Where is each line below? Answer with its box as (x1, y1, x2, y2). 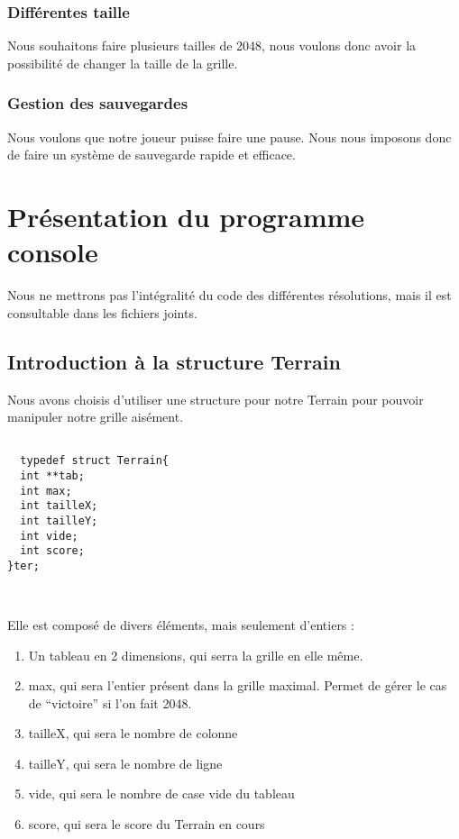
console (7, 233, 98, 270)
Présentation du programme (7, 198, 365, 234)
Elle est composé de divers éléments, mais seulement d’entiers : (7, 615, 354, 634)
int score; (20, 544, 85, 558)
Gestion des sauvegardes (7, 92, 188, 114)
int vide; (20, 529, 78, 543)
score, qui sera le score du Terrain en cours (28, 815, 265, 834)
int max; (20, 484, 72, 497)
